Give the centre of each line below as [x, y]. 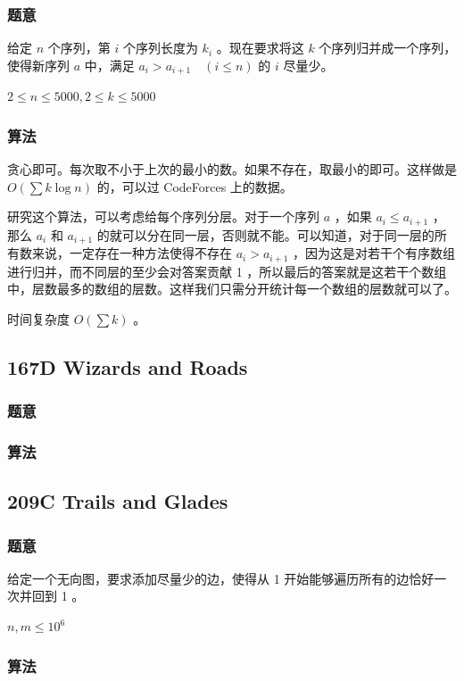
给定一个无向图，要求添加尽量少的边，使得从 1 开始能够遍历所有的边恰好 [221, 578]
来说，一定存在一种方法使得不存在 [132, 253]
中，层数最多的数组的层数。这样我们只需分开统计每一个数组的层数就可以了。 [232, 289]
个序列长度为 [160, 48]
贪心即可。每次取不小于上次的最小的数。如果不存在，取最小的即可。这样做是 [232, 169]
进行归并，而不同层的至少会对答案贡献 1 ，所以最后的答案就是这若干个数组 [227, 271]
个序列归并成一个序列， [388, 48]
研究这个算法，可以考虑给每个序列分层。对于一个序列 [163, 216]
